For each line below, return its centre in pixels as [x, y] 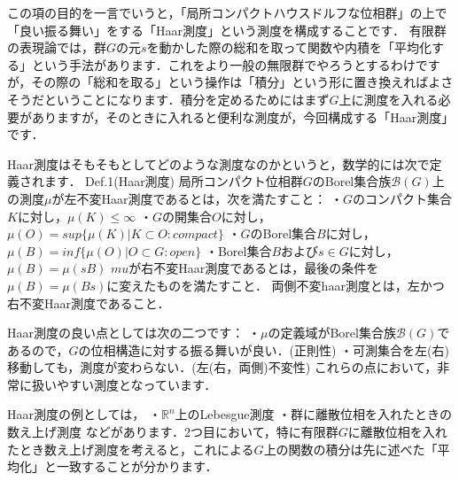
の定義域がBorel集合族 [332, 333]
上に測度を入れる [389, 99]
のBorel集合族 [352, 181]
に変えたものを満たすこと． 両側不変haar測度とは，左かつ [276, 285]
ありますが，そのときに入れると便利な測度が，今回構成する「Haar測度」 [240, 116]
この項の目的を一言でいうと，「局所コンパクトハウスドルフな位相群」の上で [227, 12]
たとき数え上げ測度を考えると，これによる [131, 449]
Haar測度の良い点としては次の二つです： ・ [134, 333]
